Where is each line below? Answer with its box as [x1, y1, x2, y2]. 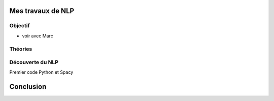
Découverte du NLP [9, 59, 58, 66]
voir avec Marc [22, 33, 53, 39]
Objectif [9, 22, 30, 29]
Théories [9, 45, 32, 53]
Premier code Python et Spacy [9, 69, 74, 75]
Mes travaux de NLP [9, 7, 75, 15]
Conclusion [9, 82, 47, 91]
